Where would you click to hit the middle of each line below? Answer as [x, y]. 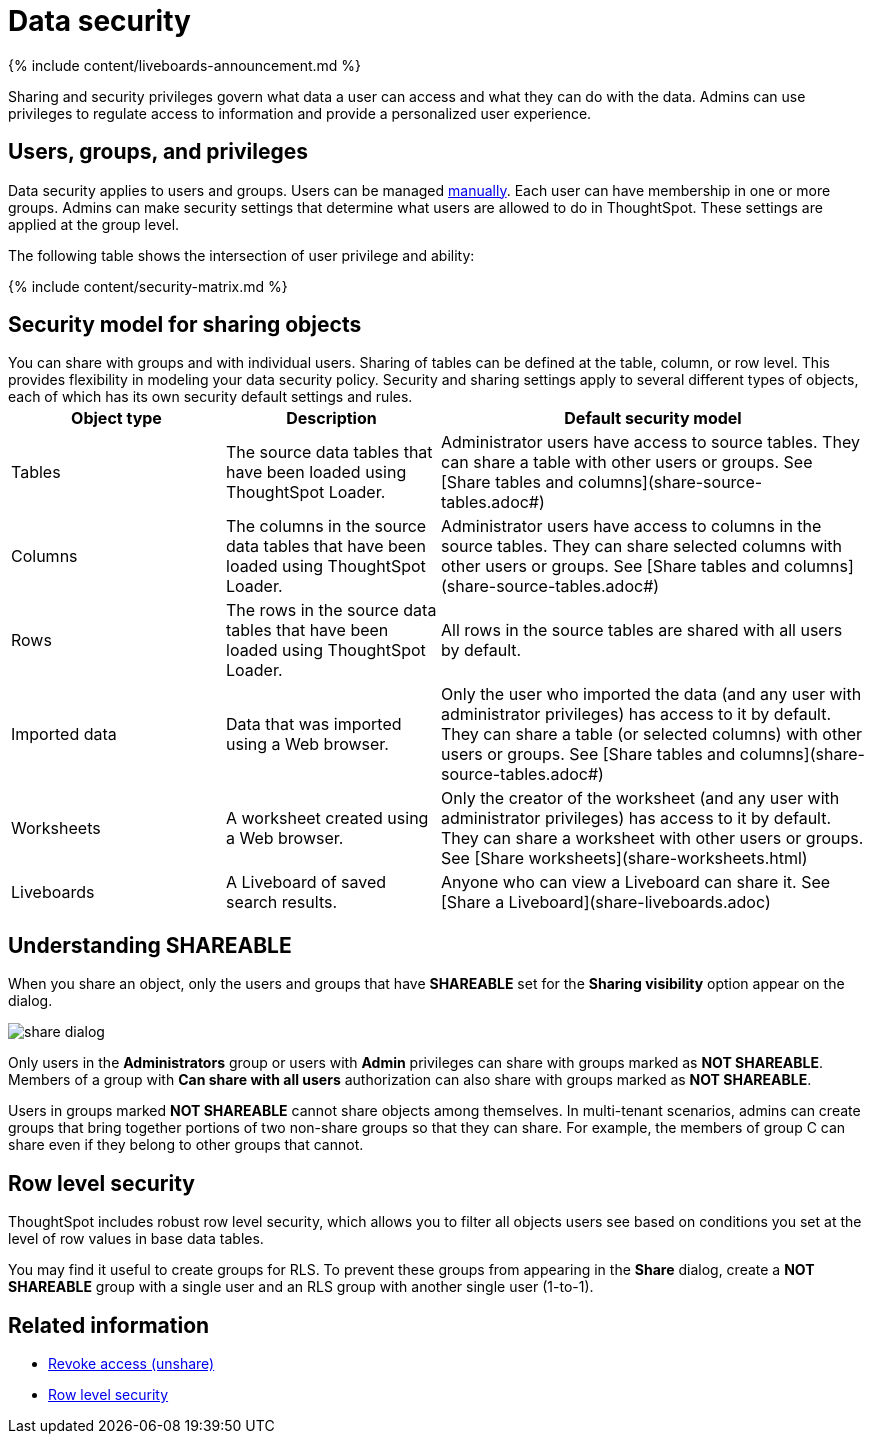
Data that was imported [314, 724]
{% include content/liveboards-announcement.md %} [185, 65]
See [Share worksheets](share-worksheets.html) [624, 858]
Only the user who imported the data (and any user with [651, 694]
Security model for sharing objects [185, 325]
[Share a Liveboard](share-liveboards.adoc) [606, 902]
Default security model [653, 418]
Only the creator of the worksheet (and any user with [640, 798]
